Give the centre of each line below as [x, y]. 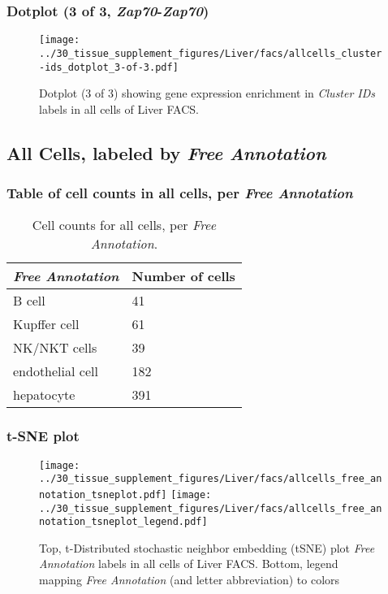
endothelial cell [56, 371]
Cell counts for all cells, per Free [124, 225]
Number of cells [183, 276]
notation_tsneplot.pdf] [103, 494]
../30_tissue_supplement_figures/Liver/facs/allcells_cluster [211, 53]
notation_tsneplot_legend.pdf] [123, 522]
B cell [29, 301]
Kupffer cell [46, 324]
